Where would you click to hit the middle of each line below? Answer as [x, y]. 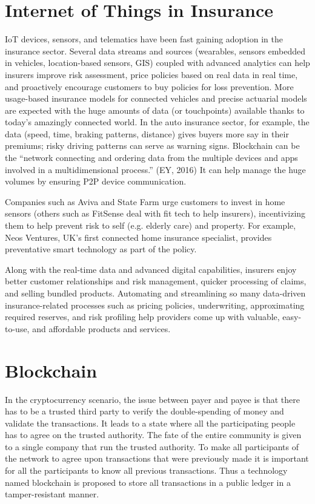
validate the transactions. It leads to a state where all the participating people [150, 423]
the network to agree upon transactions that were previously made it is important [157, 458]
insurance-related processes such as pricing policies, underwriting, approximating [155, 305]
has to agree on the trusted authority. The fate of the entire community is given [153, 435]
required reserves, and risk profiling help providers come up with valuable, [142, 317]
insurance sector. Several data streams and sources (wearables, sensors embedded [155, 51]
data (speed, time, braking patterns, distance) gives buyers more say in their [147, 133]
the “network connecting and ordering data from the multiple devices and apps [151, 158]
